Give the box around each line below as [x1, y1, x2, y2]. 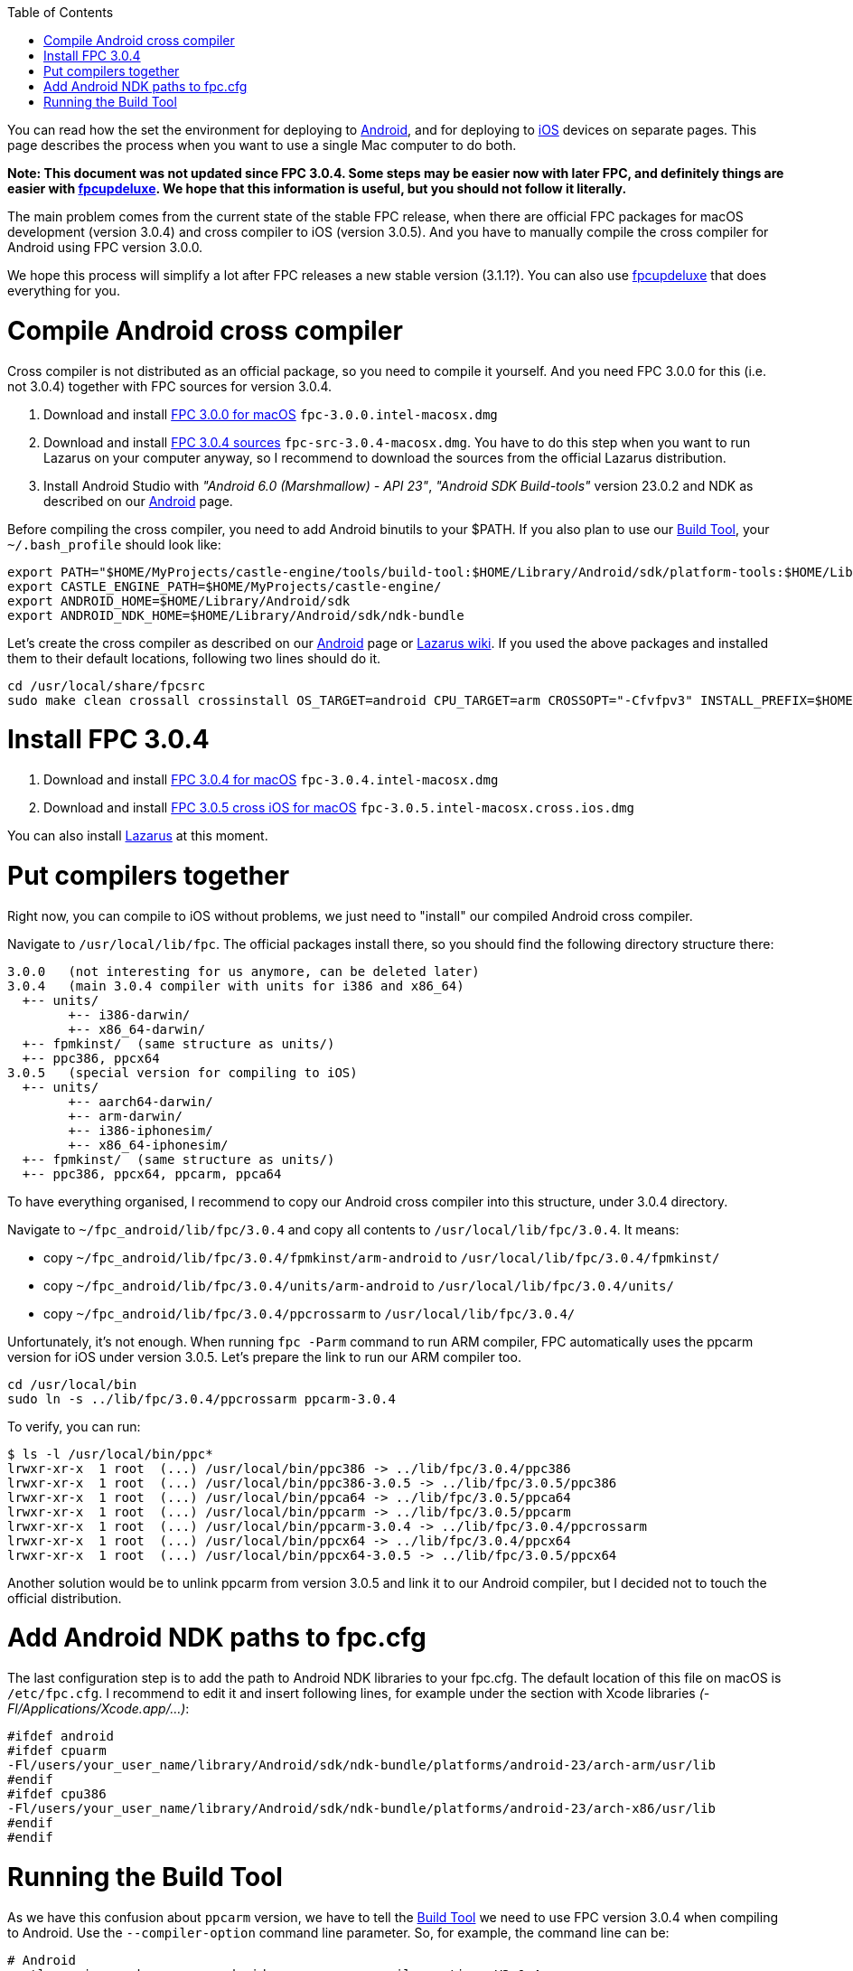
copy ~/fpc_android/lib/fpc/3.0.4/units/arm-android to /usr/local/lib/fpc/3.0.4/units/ [43, 1277, 674, 1293]
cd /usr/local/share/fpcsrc [7, 678, 206, 693]
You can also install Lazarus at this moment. [7, 828, 268, 843]
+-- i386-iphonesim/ [68, 1122, 213, 1138]
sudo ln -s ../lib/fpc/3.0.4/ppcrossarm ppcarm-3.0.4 [7, 1391, 396, 1406]
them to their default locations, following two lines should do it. [7, 650, 381, 666]
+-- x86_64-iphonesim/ [68, 1137, 229, 1152]
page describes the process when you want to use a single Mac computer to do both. [7, 137, 517, 153]
